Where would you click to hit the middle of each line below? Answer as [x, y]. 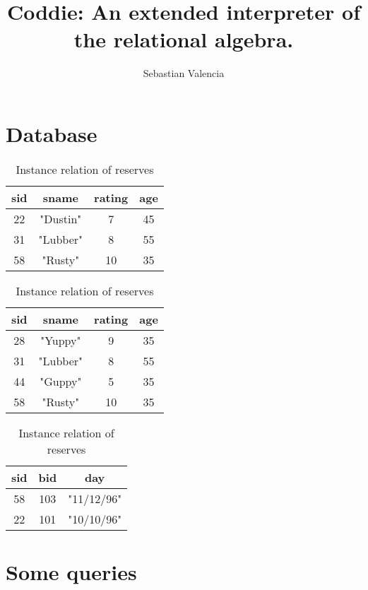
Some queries [71, 572]
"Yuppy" [61, 340]
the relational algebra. [184, 39]
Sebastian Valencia [184, 73]
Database [52, 133]
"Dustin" [61, 218]
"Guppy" [61, 381]
